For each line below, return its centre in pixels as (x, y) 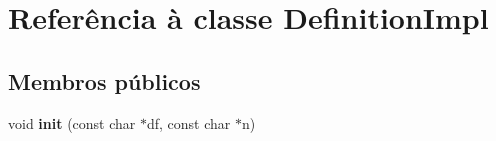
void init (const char (72, 122)
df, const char (188, 122)
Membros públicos (104, 80)
